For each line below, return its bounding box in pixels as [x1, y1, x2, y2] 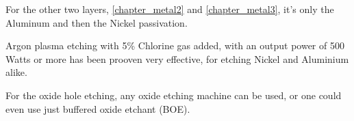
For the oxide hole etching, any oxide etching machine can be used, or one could [5, 88, 342, 102]
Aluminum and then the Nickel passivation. [5, 15, 188, 29]
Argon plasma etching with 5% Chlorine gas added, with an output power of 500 [5, 38, 344, 53]
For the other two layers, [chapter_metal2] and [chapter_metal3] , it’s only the [5, 2, 334, 16]
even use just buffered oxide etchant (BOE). [5, 101, 190, 116]
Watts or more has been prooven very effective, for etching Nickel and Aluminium [5, 51, 349, 66]
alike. [5, 65, 27, 79]
